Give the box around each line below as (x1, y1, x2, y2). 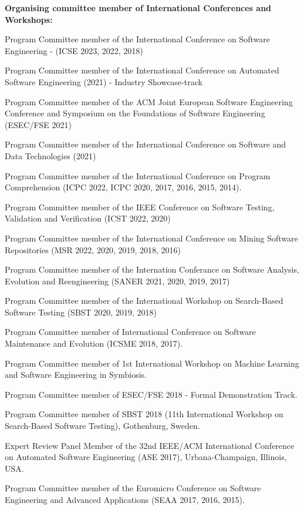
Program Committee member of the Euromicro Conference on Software (5, 482, 261, 494)
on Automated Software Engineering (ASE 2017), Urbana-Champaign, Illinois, (5, 451, 287, 463)
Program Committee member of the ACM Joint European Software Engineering (5, 95, 293, 108)
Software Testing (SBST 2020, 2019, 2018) (5, 306, 157, 318)
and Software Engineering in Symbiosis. (5, 368, 147, 381)
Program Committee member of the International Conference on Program (5, 169, 271, 182)
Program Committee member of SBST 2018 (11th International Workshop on (5, 408, 283, 420)
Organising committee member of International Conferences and (5, 2, 272, 14)
